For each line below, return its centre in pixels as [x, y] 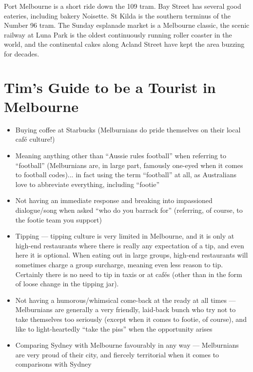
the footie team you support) [58, 219]
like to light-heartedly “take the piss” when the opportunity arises [114, 328]
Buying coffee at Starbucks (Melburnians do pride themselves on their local [128, 129]
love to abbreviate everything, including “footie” [88, 184]
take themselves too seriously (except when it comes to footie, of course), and [131, 319]
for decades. [22, 53]
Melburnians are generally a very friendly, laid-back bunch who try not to [126, 309]
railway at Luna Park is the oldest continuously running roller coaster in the [118, 34]
